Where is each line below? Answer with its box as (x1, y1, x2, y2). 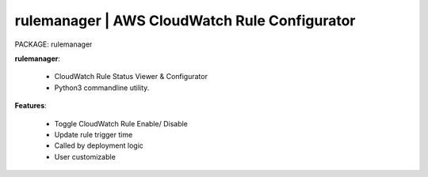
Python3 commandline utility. (54, 83, 150, 92)
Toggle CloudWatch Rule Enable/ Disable (54, 119, 188, 128)
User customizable (54, 152, 117, 161)
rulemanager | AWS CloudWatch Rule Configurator (14, 12, 356, 29)
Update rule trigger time (54, 130, 133, 139)
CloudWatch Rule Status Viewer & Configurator (54, 72, 208, 81)
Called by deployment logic (54, 141, 144, 150)
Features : (14, 101, 47, 111)
